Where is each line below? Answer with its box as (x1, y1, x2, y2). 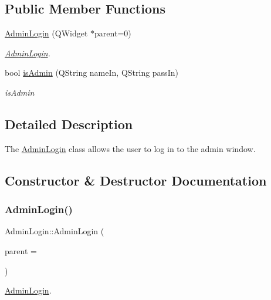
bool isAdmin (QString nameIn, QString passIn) (5, 66, 178, 79)
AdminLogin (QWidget (5, 27, 88, 39)
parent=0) (94, 27, 131, 39)
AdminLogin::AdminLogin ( (5, 225, 104, 237)
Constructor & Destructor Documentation (5, 171, 267, 189)
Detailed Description (5, 114, 133, 133)
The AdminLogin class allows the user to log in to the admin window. (5, 142, 256, 154)
